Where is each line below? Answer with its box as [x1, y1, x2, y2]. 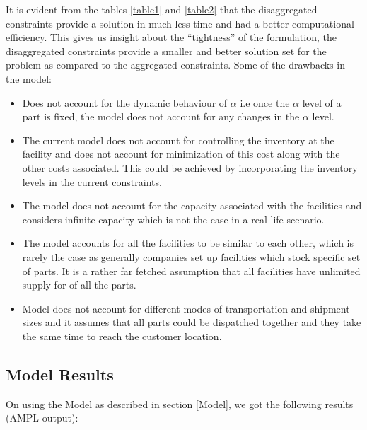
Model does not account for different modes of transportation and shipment [22, 301, 350, 315]
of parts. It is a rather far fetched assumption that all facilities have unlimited [22, 263, 361, 278]
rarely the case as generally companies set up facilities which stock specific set [22, 249, 361, 264]
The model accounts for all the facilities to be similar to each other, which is [22, 236, 354, 250]
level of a [302, 95, 342, 110]
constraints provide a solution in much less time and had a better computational [6, 16, 354, 30]
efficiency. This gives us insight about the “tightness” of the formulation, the [6, 30, 337, 45]
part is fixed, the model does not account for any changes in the [22, 109, 300, 124]
